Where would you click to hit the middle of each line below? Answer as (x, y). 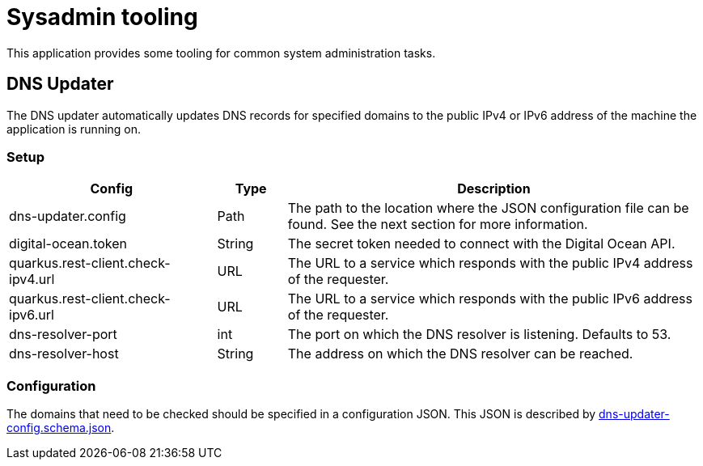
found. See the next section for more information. (438, 225)
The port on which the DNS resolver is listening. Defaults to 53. (479, 335)
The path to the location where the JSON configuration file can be (488, 208)
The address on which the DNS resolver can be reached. (460, 354)
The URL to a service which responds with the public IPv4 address (490, 263)
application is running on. (74, 129)
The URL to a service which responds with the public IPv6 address (490, 299)
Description (494, 189)
